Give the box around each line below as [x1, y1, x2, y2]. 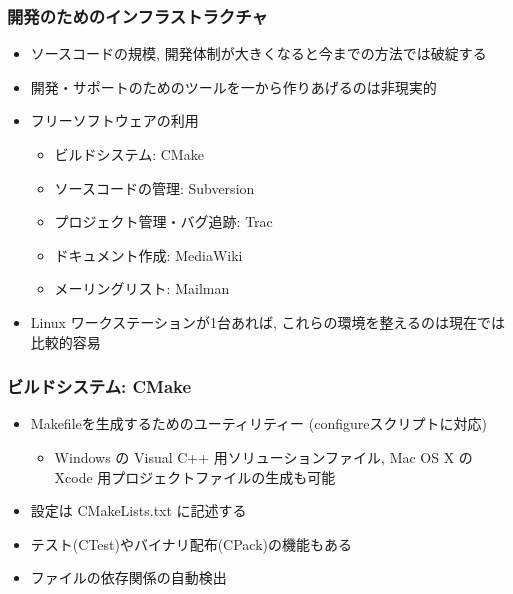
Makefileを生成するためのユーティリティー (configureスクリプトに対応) [30, 413, 487, 434]
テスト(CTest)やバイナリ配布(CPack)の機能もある [30, 533, 352, 554]
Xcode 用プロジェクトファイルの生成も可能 [54, 466, 336, 487]
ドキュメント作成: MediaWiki [54, 244, 243, 265]
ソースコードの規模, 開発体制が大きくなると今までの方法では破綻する [30, 43, 487, 64]
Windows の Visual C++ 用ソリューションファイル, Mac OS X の [54, 446, 473, 467]
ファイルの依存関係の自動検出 [30, 567, 227, 588]
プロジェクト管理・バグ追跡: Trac [54, 211, 273, 232]
